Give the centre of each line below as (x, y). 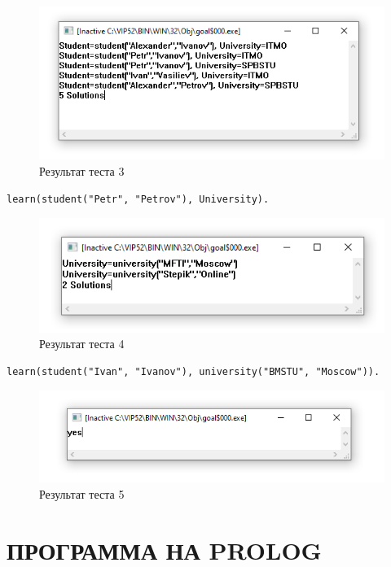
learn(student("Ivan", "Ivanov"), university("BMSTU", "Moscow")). (193, 371)
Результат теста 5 (82, 493)
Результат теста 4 (82, 344)
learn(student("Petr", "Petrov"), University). (138, 199)
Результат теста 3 (82, 170)
